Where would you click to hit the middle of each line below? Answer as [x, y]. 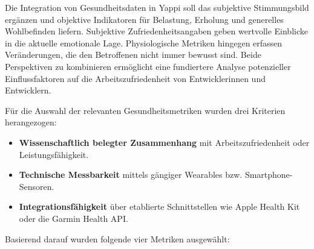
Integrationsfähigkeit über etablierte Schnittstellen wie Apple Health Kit [159, 206]
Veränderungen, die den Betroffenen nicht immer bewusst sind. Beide [133, 55]
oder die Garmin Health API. [74, 218]
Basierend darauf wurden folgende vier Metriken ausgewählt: [117, 238]
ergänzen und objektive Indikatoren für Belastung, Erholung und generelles [144, 19]
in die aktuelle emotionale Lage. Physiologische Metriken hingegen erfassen [144, 43]
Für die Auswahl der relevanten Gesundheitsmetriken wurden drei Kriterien [145, 110]
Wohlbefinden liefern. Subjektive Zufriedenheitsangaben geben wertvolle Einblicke [156, 31]
